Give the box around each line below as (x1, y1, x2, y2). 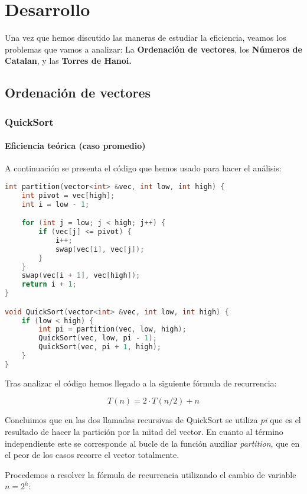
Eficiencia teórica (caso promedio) (5, 139, 146, 152)
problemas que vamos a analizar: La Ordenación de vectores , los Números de (5, 43, 302, 55)
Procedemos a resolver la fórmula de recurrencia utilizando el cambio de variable (5, 468, 296, 480)
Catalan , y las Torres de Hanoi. (5, 54, 132, 67)
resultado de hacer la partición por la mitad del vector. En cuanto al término (5, 425, 283, 438)
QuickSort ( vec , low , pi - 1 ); (38, 334, 157, 343)
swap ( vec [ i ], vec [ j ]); (55, 245, 145, 253)
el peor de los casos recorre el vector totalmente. (5, 448, 179, 461)
